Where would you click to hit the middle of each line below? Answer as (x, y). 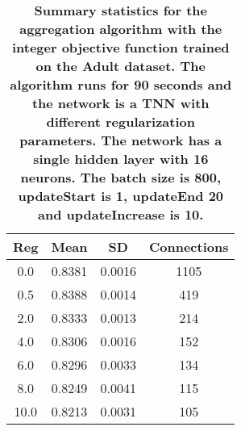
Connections (189, 247)
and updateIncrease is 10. (121, 214)
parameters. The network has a (121, 140)
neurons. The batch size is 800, (121, 177)
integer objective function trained (120, 47)
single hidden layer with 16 (121, 159)
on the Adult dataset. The (120, 66)
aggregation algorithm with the (121, 29)
